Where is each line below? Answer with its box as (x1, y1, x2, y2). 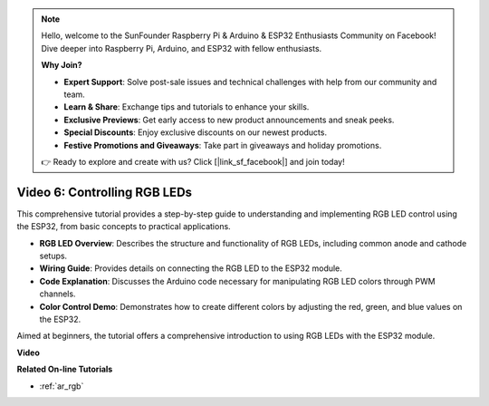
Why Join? (41, 60, 82, 71)
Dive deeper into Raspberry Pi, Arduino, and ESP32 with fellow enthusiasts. (41, 43, 322, 53)
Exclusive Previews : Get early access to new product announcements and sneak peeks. (63, 114, 395, 125)
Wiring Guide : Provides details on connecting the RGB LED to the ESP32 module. (39, 263, 343, 274)
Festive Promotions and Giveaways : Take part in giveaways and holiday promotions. (63, 140, 382, 150)
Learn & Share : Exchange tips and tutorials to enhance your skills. (63, 101, 310, 112)
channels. (39, 288, 76, 299)
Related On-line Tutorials (16, 363, 113, 375)
